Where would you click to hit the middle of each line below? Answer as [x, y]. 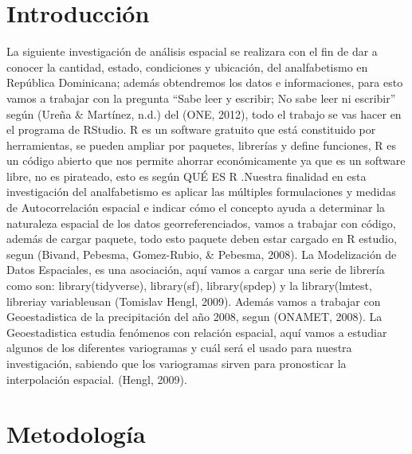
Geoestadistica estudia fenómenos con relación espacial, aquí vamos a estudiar [197, 332]
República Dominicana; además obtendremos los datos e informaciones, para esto [205, 82]
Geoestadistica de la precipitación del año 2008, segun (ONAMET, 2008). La [194, 317]
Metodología [76, 434]
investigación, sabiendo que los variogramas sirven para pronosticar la [177, 363]
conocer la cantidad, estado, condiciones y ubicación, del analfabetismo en [187, 67]
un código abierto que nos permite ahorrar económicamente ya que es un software [206, 160]
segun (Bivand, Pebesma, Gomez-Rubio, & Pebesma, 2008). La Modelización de [202, 254]
